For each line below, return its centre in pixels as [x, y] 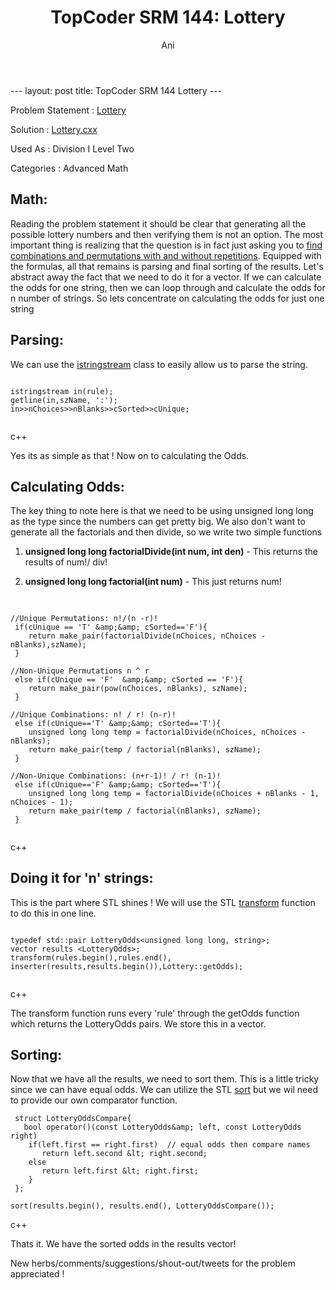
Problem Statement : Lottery [68, 110]
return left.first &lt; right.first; [120, 1171]
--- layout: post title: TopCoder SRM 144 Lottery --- [116, 90]
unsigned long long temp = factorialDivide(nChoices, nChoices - [167, 732]
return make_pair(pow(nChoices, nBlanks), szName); [138, 688]
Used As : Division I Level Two [72, 148]
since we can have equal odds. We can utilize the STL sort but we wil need [164, 1090]
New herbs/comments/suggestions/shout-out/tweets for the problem [153, 1263]
